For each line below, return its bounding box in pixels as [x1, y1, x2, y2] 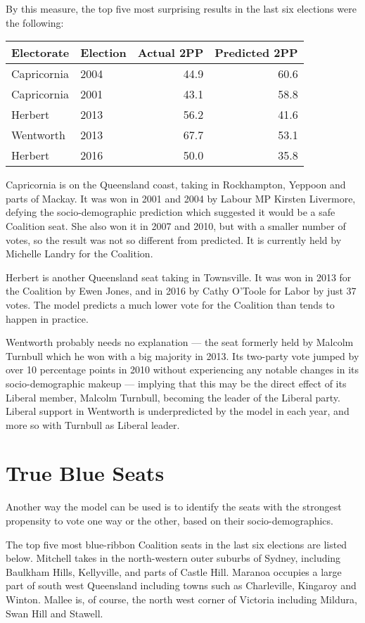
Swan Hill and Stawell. [6, 605, 103, 620]
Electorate [11, 44, 70, 61]
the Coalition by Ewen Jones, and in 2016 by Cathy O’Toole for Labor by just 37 [6, 283, 357, 298]
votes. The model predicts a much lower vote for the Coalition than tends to [6, 297, 335, 311]
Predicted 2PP [214, 44, 298, 61]
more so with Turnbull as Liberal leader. [6, 417, 180, 432]
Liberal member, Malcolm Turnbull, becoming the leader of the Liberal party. [6, 390, 340, 404]
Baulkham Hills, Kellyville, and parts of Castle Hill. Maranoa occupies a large [6, 564, 342, 579]
